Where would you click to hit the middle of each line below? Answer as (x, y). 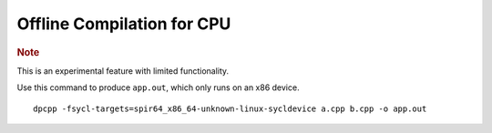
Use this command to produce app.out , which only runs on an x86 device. (158, 87)
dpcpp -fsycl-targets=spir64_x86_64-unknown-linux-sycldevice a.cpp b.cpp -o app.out (230, 108)
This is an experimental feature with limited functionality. (123, 71)
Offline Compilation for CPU (124, 24)
